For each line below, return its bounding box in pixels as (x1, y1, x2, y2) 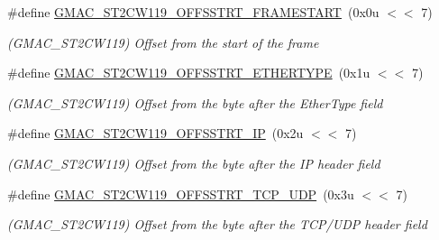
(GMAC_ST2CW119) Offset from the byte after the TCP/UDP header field (7, 215, 427, 234)
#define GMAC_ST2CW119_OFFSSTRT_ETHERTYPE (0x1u (7, 63, 370, 82)
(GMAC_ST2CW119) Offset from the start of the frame (7, 32, 319, 51)
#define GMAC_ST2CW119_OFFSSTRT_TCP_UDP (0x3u (7, 184, 354, 203)
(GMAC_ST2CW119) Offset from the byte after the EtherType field (7, 93, 383, 112)
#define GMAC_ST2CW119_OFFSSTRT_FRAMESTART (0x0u (7, 3, 380, 21)
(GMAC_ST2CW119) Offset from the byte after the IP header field (7, 153, 380, 172)
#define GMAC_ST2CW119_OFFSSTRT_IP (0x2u (7, 124, 304, 143)
